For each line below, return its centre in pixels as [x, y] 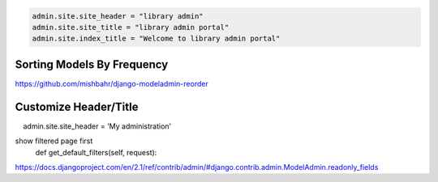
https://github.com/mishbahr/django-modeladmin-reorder [112, 83]
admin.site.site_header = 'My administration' [97, 126]
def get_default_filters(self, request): [96, 152]
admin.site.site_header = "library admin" [118, 16]
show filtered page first [54, 141]
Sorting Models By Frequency [92, 64]
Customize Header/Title [77, 106]
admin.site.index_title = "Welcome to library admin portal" [156, 39]
